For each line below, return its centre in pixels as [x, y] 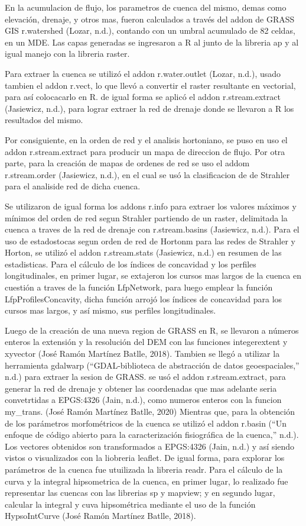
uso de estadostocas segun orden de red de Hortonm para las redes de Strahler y [150, 241]
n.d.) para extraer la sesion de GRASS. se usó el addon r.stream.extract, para [145, 377]
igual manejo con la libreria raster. [67, 54]
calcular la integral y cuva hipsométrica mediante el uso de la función [130, 504]
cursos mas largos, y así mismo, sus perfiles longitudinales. [110, 310]
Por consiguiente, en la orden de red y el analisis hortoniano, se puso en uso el [146, 139]
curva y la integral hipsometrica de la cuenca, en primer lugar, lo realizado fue [147, 481]
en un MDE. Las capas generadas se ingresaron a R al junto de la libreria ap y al [152, 42]
